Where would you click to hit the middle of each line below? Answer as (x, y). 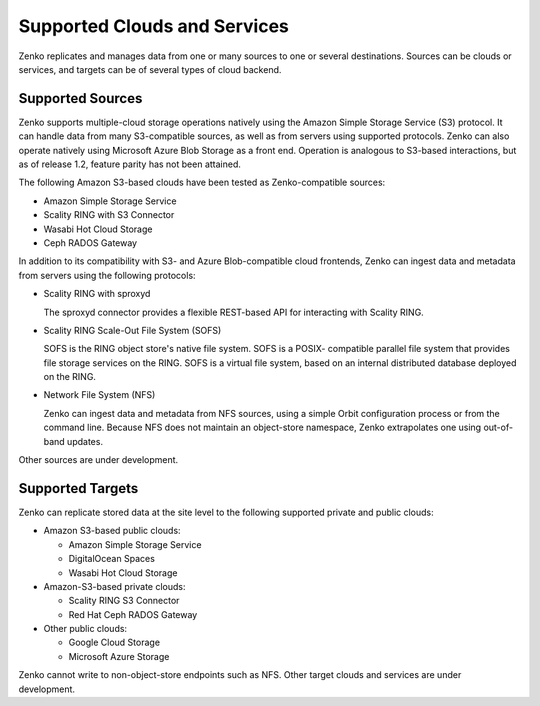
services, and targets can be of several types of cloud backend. (150, 69)
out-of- (498, 427)
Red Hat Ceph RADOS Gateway (133, 614)
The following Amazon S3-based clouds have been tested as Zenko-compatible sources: (202, 182)
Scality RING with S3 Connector (109, 215)
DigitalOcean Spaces (111, 559)
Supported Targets (78, 488)
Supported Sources (80, 98)
